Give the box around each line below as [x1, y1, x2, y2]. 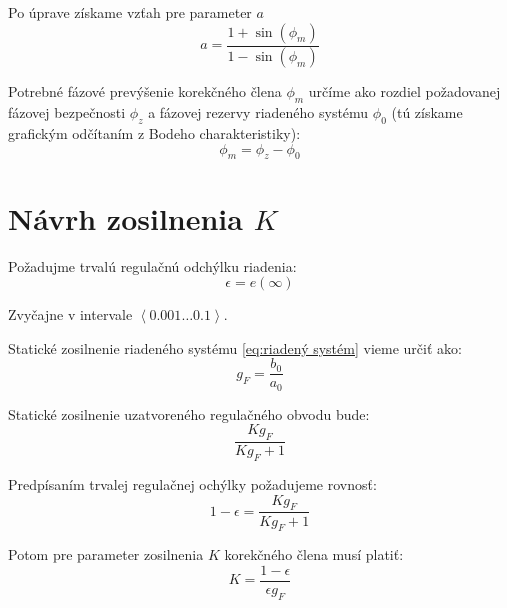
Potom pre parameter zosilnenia [8, 544, 204, 565]
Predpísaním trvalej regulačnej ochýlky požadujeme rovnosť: [8, 474, 377, 495]
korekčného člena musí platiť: [224, 544, 404, 565]
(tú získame [391, 102, 463, 123]
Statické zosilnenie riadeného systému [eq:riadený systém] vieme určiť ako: [8, 337, 462, 358]
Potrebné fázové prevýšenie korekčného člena [8, 81, 282, 102]
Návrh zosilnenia [8, 197, 243, 238]
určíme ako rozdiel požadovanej [308, 81, 501, 102]
